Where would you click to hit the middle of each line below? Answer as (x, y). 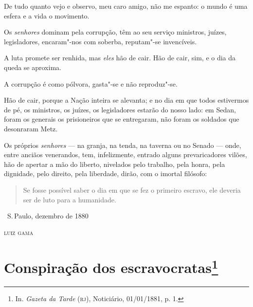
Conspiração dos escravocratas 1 (111, 266)
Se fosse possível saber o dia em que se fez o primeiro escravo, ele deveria (132, 190)
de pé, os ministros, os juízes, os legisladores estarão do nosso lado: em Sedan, (120, 109)
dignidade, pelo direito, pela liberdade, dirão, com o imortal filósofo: (106, 173)
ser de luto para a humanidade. (70, 199)
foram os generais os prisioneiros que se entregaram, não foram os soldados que (122, 119)
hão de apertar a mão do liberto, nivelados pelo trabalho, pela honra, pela (115, 164)
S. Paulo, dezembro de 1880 (48, 216)
